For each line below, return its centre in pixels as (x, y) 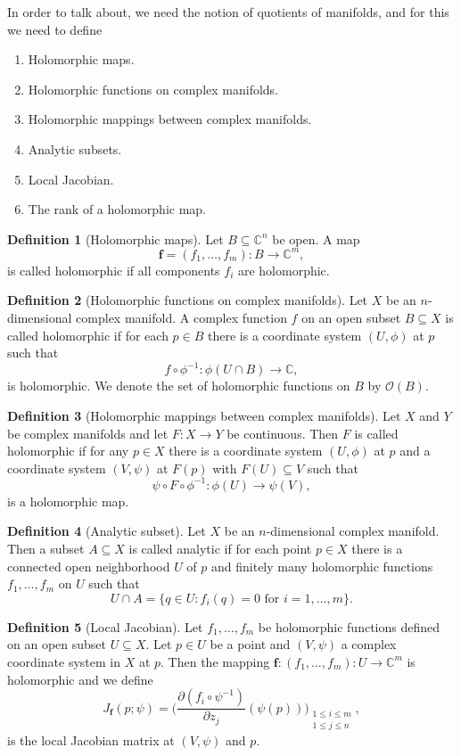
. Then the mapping (215, 661)
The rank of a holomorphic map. (117, 209)
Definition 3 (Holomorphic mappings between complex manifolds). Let (204, 415)
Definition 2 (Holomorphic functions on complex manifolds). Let (188, 300)
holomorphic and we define (80, 679)
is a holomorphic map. (68, 501)
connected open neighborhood (89, 566)
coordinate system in (64, 661)
